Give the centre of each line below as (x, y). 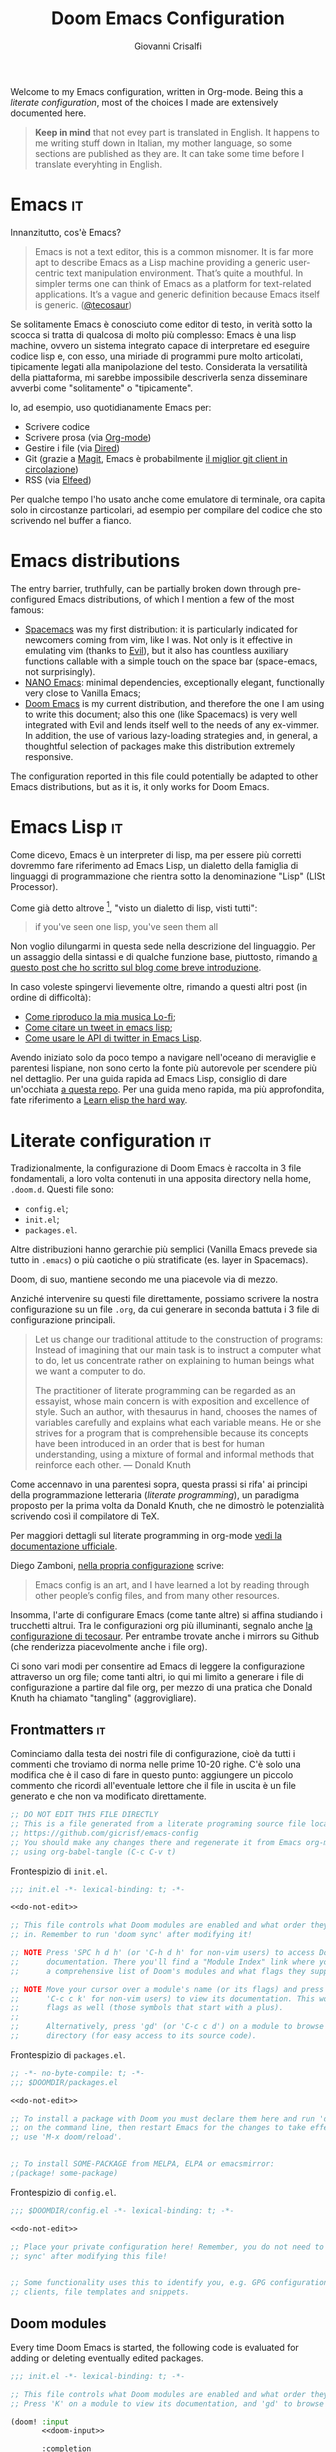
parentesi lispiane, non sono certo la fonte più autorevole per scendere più (164, 1068)
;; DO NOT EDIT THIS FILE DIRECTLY (84, 1815)
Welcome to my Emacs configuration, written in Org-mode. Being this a (157, 91)
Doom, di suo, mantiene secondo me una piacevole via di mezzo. (144, 1279)
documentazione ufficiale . (64, 1546)
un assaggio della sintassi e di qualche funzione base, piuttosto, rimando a (164, 957)
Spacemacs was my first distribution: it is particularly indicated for (161, 629)
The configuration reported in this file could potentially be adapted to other (164, 776)
